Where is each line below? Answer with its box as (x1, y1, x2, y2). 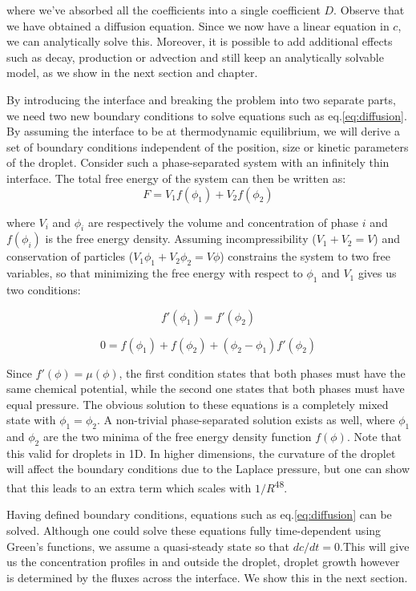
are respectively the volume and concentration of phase (87, 213, 358, 230)
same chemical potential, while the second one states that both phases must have (6, 380, 405, 397)
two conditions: (6, 281, 81, 298)
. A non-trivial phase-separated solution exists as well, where (96, 411, 395, 428)
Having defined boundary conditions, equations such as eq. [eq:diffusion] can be (6, 506, 392, 523)
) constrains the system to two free (220, 248, 390, 265)
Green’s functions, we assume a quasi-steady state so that (6, 537, 290, 554)
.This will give (340, 537, 410, 554)
